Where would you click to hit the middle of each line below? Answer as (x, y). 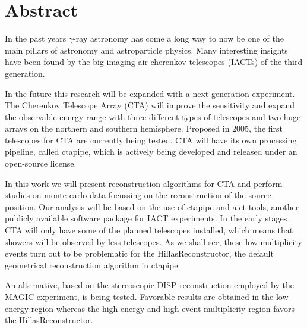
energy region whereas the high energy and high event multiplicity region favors (150, 308)
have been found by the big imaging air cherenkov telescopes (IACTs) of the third (154, 62)
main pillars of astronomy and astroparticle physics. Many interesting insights (146, 50)
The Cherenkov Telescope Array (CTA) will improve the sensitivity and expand (150, 105)
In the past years (36, 38)
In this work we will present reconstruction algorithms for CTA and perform (144, 183)
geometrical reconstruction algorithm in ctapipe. (93, 265)
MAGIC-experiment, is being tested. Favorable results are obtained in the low (147, 296)
